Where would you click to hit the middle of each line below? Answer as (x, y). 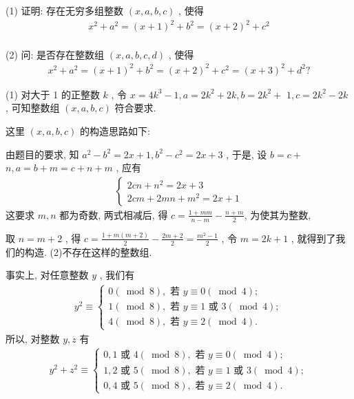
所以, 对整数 (33, 338)
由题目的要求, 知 (42, 154)
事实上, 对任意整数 (47, 275)
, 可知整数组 (33, 108)
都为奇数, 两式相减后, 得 (114, 214)
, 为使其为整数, (278, 214)
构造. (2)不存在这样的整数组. (88, 251)
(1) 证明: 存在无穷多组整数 (65, 10)
